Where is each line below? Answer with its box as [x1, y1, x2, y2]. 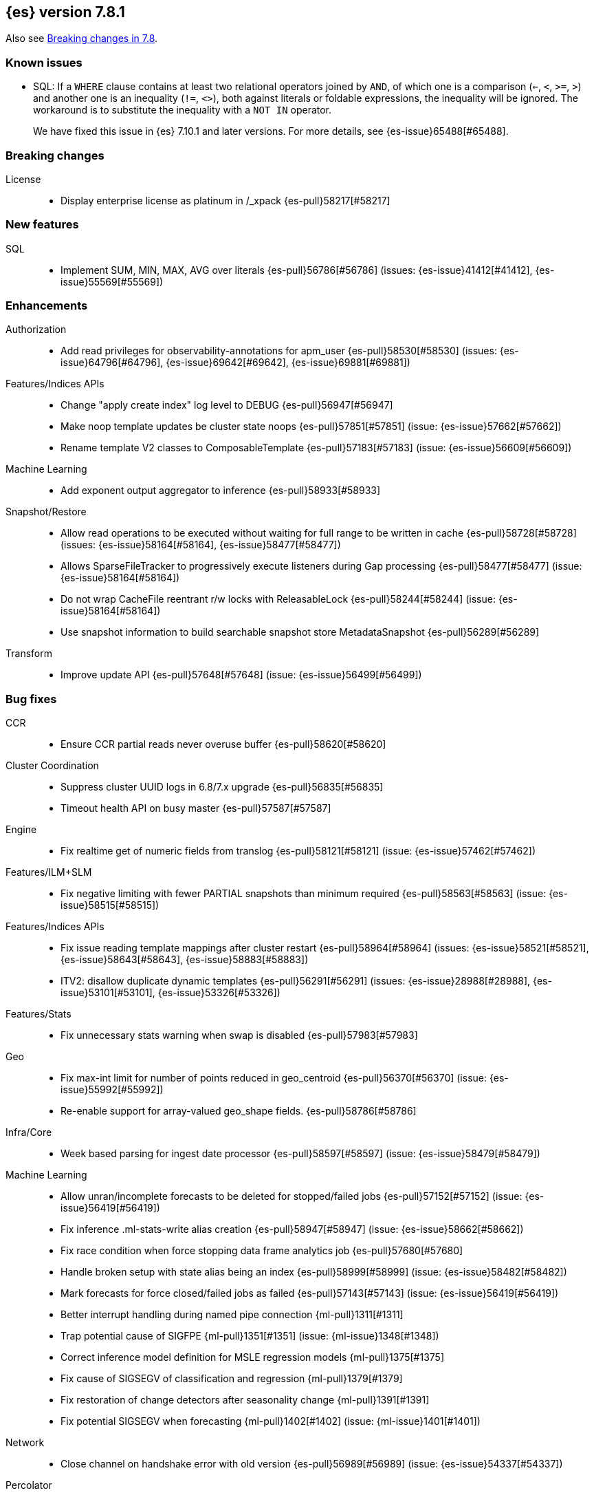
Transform [5, 647, 52, 660]
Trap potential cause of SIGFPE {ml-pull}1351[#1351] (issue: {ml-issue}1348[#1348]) [60, 1330, 439, 1342]
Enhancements [5, 299, 88, 313]
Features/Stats [5, 1008, 71, 1020]
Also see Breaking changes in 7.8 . [5, 32, 158, 45]
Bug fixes [5, 691, 57, 706]
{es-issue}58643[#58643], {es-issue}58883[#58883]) [60, 954, 309, 966]
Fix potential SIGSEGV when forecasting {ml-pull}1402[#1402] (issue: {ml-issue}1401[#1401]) [60, 1415, 481, 1428]
